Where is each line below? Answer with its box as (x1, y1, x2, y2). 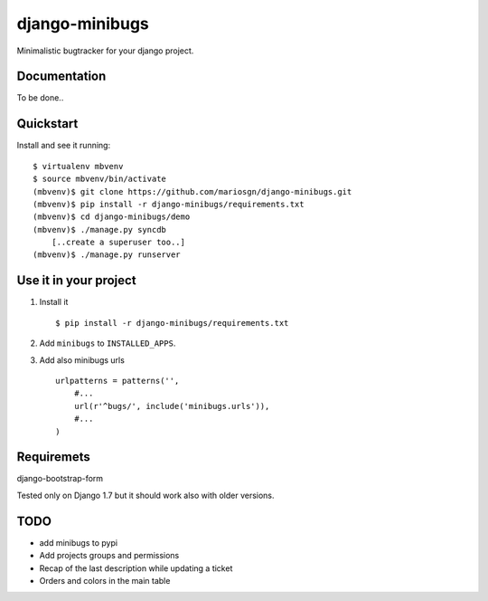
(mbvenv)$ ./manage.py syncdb (33, 224, 167, 234)
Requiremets (16, 449, 90, 465)
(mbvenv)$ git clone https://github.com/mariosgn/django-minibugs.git (33, 186, 352, 196)
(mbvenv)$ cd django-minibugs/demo (33, 212, 191, 222)
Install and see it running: (16, 140, 111, 151)
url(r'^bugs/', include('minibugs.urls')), (73, 401, 270, 411)
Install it (39, 297, 69, 308)
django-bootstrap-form (16, 473, 104, 484)
